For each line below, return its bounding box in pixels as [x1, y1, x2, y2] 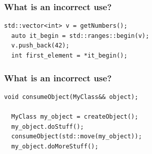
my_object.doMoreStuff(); [11, 142, 99, 150]
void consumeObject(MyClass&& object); [4, 93, 138, 100]
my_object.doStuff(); [11, 123, 84, 130]
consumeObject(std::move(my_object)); [11, 133, 142, 140]
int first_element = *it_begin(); [11, 52, 128, 59]
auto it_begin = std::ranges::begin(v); [11, 32, 149, 39]
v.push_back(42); [11, 42, 69, 49]
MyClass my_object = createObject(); [11, 113, 138, 120]
